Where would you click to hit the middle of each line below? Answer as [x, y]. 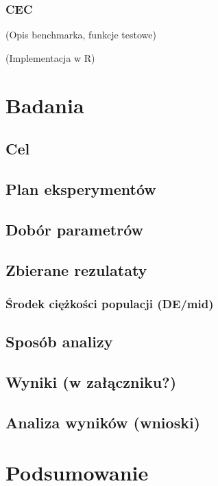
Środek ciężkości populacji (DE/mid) [110, 303]
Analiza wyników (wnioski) [103, 422]
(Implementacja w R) [50, 57]
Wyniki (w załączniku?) [91, 381]
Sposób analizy [59, 342]
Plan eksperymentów [81, 188]
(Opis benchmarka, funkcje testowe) [81, 35]
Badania [45, 105]
